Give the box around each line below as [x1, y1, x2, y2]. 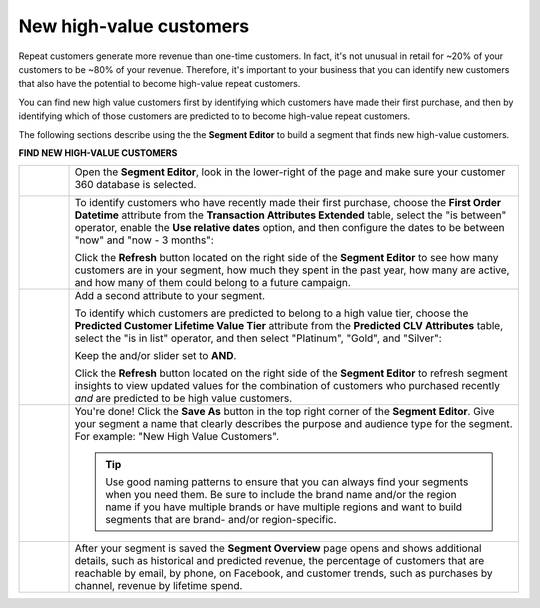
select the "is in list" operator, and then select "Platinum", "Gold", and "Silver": [74, 331, 442, 345]
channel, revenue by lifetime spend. [74, 579, 243, 593]
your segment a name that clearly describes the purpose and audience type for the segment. [74, 417, 514, 431]
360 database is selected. [74, 178, 197, 192]
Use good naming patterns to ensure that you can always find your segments [105, 475, 469, 489]
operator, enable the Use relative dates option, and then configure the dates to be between [74, 221, 505, 235]
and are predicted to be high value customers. [74, 391, 293, 405]
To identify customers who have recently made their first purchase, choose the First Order [74, 196, 502, 210]
